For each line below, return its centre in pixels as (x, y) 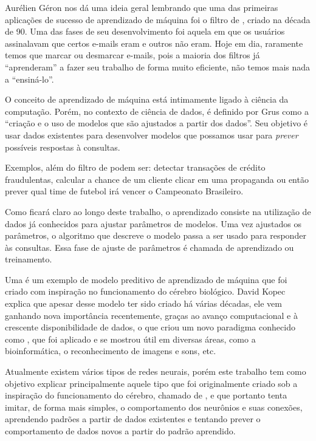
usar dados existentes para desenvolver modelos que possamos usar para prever (152, 135)
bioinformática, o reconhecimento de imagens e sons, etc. (111, 351)
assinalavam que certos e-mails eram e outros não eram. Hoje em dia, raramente (154, 43)
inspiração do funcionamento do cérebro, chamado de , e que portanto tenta (146, 395)
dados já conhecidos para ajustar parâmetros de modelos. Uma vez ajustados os (153, 223)
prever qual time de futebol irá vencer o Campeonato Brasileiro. (124, 191)
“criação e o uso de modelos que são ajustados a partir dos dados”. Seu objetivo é (156, 123)
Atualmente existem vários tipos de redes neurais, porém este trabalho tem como (156, 371)
